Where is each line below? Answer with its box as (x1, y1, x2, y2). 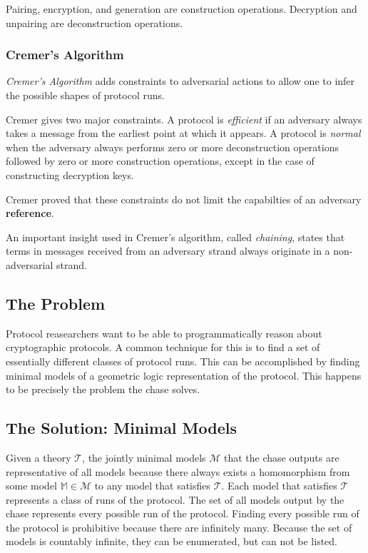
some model (6, 478, 58, 493)
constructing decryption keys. (6, 167, 134, 182)
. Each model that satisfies (221, 478, 337, 493)
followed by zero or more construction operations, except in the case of (6, 153, 315, 168)
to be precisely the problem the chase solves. (6, 382, 200, 397)
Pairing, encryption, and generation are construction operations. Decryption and (6, 1, 357, 16)
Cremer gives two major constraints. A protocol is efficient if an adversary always (6, 111, 362, 126)
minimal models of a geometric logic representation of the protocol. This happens (6, 367, 362, 382)
